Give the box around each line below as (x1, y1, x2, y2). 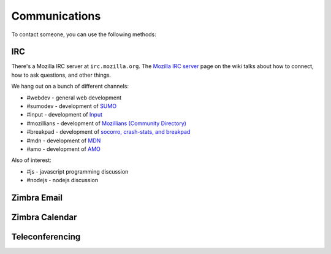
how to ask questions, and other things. (11, 71, 112, 79)
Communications (11, 9, 101, 23)
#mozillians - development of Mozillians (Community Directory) (26, 120, 187, 127)
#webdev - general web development (26, 94, 122, 101)
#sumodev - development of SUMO (26, 102, 116, 110)
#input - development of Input (26, 111, 103, 118)
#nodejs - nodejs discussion (26, 177, 98, 184)
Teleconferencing (11, 231, 81, 242)
